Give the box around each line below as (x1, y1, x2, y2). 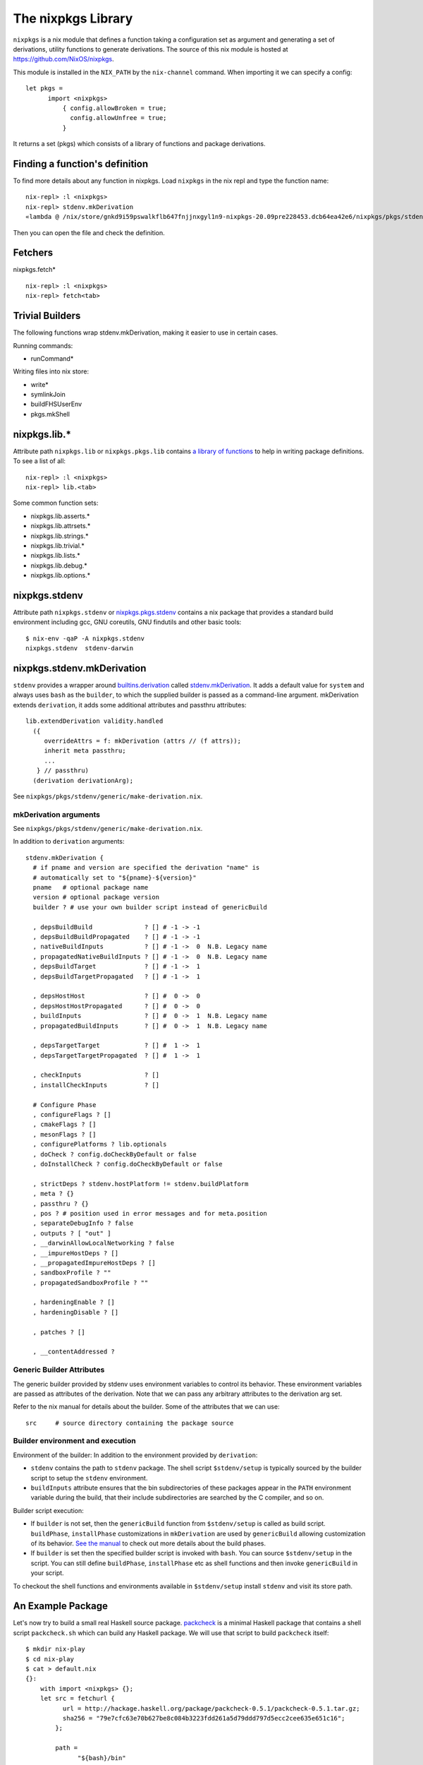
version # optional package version (32, 893, 160, 902)
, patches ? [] (32, 1328, 85, 1336)
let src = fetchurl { (39, 1694, 116, 1703)
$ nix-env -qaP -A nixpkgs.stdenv (25, 634, 145, 642)
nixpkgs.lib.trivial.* (30, 541, 85, 550)
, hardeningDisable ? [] (32, 1308, 119, 1316)
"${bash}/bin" (78, 1754, 126, 1761)
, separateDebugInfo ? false (32, 1219, 134, 1228)
